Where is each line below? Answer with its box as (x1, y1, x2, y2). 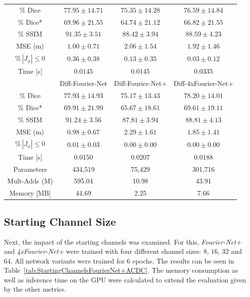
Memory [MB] (9, 188, 51, 198)
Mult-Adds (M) (7, 176, 53, 186)
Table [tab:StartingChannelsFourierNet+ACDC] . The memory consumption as (4, 265, 238, 275)
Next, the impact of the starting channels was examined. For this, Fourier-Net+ (4, 236, 241, 247)
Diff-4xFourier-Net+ (173, 78, 234, 88)
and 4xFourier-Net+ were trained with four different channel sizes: (4, 246, 202, 256)
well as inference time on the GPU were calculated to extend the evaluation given (4, 274, 246, 284)
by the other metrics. (4, 284, 66, 294)
